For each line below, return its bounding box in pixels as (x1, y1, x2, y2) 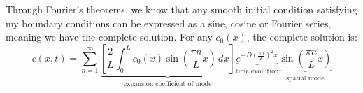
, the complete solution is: (246, 29, 357, 44)
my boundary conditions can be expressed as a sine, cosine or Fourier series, (6, 15, 332, 30)
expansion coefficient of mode (123, 80, 212, 87)
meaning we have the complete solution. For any (6, 29, 213, 44)
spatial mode (286, 74, 325, 82)
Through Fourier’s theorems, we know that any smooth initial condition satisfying (6, 2, 357, 16)
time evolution (235, 67, 279, 75)
